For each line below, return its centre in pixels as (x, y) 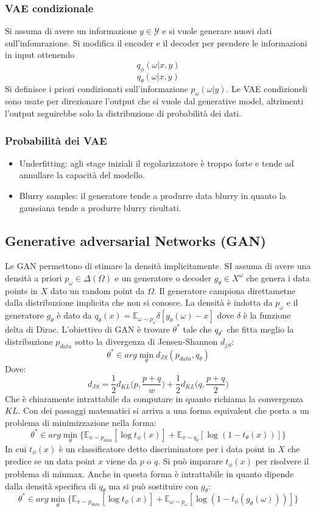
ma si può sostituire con (153, 485)
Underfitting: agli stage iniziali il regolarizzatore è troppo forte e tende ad (156, 163)
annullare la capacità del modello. (82, 175)
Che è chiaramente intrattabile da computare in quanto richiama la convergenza (154, 398)
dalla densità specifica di (51, 485)
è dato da (74, 315)
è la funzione (267, 315)
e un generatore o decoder (163, 277)
